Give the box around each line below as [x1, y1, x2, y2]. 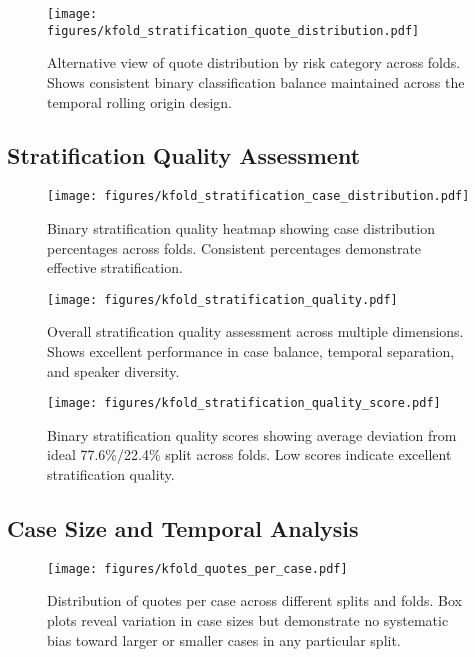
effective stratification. [47, 257, 183, 278]
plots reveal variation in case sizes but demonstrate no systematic [47, 610, 449, 631]
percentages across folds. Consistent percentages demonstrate [47, 237, 422, 258]
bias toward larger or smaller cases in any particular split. [47, 629, 401, 650]
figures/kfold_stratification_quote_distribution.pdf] [47, 23, 420, 38]
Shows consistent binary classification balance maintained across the [47, 71, 465, 92]
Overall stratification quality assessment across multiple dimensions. [47, 321, 464, 342]
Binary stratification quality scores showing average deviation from [47, 424, 457, 445]
